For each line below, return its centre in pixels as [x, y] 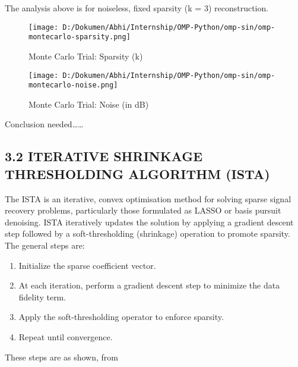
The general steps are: [45, 245]
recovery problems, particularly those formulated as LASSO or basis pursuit [143, 210]
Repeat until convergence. [66, 336]
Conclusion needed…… [44, 124]
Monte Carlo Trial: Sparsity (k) [86, 56]
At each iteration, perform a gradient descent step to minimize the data [149, 285]
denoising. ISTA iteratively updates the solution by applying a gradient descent [149, 222]
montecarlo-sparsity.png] [80, 37]
